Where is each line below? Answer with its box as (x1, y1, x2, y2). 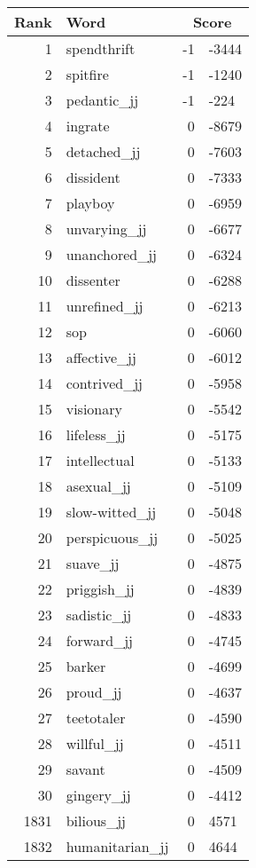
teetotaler (66, 707, 126, 728)
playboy (66, 193, 115, 213)
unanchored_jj (66, 244, 158, 264)
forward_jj (66, 630, 133, 651)
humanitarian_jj (66, 836, 169, 856)
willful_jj (66, 733, 124, 754)
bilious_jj (66, 810, 126, 831)
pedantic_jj (66, 90, 139, 110)
